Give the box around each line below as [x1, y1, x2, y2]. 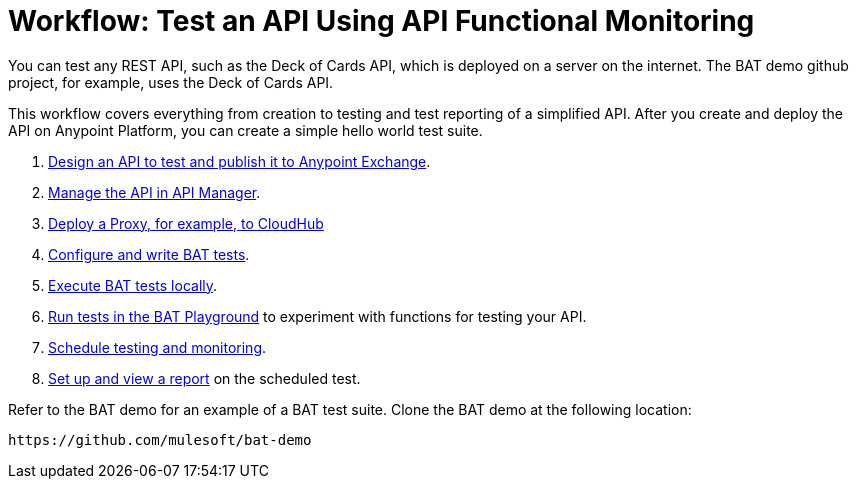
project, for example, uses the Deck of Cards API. [8, 73, 334, 91]
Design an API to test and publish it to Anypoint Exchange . [48, 152, 431, 170]
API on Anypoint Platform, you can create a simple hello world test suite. [8, 121, 483, 139]
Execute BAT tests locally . [48, 276, 218, 294]
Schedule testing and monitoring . [48, 338, 267, 356]
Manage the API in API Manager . [48, 183, 261, 201]
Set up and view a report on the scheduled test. [48, 369, 361, 387]
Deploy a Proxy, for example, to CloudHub [48, 214, 324, 232]
